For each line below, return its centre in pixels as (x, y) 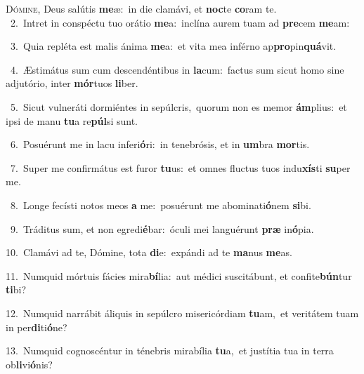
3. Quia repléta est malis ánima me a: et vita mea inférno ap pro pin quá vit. (173, 46)
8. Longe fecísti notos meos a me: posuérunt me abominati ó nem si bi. (161, 205)
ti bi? (16, 289)
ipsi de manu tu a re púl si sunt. (72, 120)
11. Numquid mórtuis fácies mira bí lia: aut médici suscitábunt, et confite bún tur (179, 275)
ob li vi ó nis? (29, 364)
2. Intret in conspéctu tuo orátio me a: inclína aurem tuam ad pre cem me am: (180, 22)
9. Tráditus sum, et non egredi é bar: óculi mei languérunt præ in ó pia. (162, 228)
